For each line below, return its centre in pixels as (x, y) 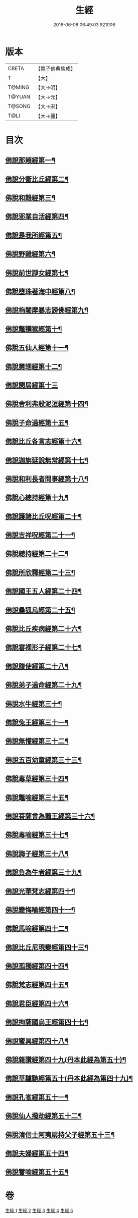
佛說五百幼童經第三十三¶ (43, 760)
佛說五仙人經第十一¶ (37, 348)
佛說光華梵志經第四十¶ (40, 891)
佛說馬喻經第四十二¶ (37, 929)
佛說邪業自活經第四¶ (37, 217)
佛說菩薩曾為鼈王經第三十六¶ (50, 816)
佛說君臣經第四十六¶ (37, 1003)
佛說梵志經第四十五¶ (37, 985)
